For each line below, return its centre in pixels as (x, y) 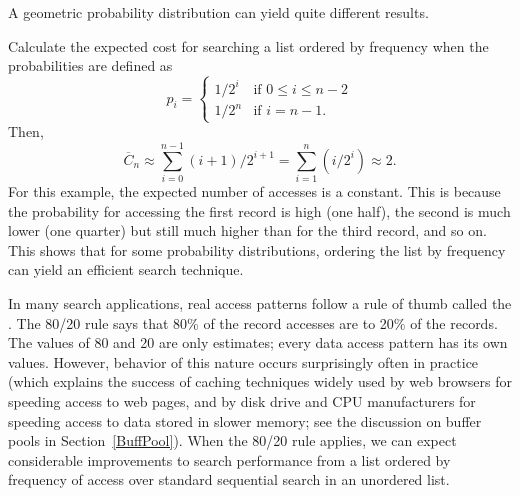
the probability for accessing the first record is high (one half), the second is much (259, 210)
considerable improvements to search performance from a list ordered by (229, 459)
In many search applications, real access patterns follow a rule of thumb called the (260, 303)
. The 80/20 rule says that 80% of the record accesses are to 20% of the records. (253, 322)
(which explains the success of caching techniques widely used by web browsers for (260, 381)
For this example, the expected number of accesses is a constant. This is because (254, 191)
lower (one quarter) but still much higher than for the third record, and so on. (247, 230)
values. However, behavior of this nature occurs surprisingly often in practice (243, 361)
